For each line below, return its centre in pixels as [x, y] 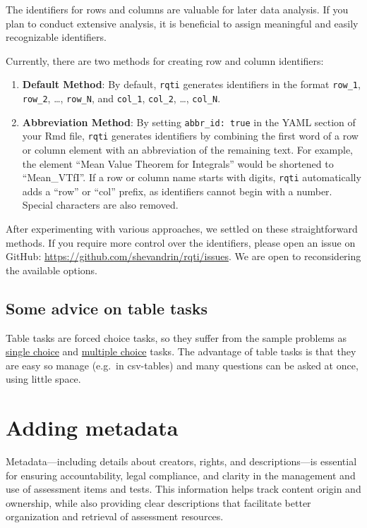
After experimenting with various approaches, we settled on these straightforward [182, 229]
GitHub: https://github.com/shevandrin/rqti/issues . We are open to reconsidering [183, 256]
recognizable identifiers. [56, 37]
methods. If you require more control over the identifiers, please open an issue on [181, 242]
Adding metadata [92, 428]
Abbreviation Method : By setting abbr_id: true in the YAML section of [189, 122]
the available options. [52, 270]
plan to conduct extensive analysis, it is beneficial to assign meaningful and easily [182, 23]
